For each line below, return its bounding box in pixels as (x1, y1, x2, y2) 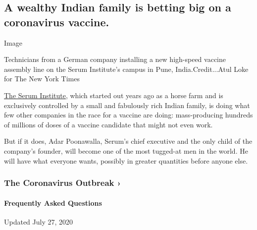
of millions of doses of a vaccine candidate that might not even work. (4, 119, 213, 129)
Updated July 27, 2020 (4, 216, 73, 227)
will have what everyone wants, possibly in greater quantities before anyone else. (4, 155, 248, 166)
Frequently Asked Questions (4, 197, 102, 208)
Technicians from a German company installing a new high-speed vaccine (4, 54, 226, 64)
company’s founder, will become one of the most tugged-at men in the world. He (4, 145, 248, 156)
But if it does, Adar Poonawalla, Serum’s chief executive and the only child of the (4, 136, 253, 146)
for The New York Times (4, 73, 80, 84)
